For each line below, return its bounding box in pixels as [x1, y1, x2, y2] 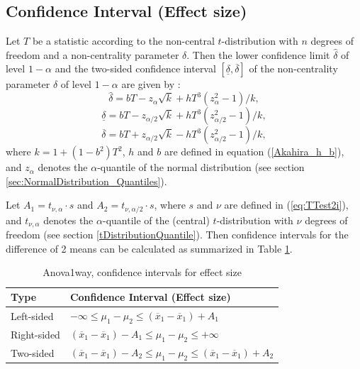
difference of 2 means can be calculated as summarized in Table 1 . [6, 241, 293, 255]
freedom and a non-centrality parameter [6, 47, 179, 62]
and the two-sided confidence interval [55, 61, 216, 76]
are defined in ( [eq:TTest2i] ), [224, 197, 349, 212]
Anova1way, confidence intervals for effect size [43, 265, 242, 280]
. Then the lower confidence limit [186, 47, 330, 62]
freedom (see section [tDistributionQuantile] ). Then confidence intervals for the [6, 227, 349, 242]
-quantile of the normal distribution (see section [97, 160, 305, 175]
